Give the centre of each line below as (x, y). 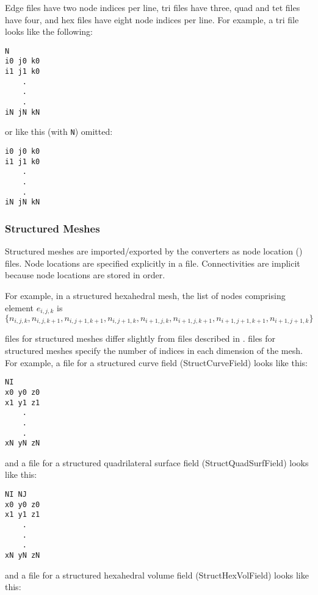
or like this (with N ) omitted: (59, 132)
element (20, 307)
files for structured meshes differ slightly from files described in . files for (140, 338)
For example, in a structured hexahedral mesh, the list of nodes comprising (145, 295)
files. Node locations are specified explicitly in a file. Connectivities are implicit (153, 263)
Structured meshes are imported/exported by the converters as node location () (154, 251)
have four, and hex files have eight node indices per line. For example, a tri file (152, 19)
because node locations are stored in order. (85, 275)
